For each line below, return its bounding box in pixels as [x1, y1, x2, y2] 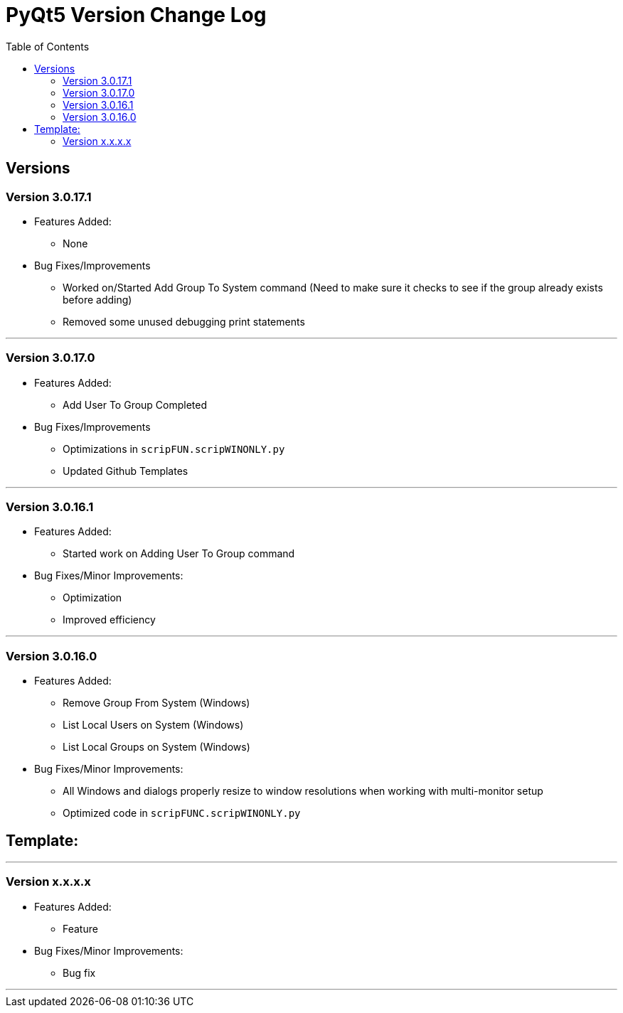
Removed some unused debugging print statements [63, 315, 305, 328]
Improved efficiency [63, 613, 156, 626]
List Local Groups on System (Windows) [63, 741, 250, 754]
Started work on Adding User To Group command [63, 547, 295, 560]
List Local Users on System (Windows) [63, 719, 244, 731]
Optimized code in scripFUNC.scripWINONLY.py [63, 807, 301, 820]
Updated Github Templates [63, 464, 188, 477]
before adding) [63, 293, 132, 306]
